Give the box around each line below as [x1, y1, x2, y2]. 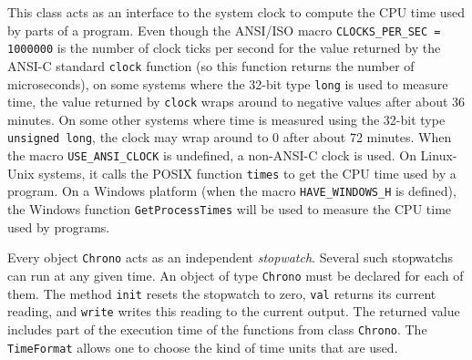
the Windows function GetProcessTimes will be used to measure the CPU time [7, 200, 452, 219]
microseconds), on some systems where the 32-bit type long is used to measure [7, 74, 448, 93]
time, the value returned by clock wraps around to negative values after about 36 [7, 92, 466, 111]
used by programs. [7, 217, 110, 236]
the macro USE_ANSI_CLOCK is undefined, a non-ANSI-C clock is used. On [7, 146, 416, 165]
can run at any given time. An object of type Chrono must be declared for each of [7, 266, 464, 284]
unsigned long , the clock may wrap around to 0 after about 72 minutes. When [7, 128, 452, 147]
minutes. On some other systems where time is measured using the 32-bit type [7, 109, 446, 129]
